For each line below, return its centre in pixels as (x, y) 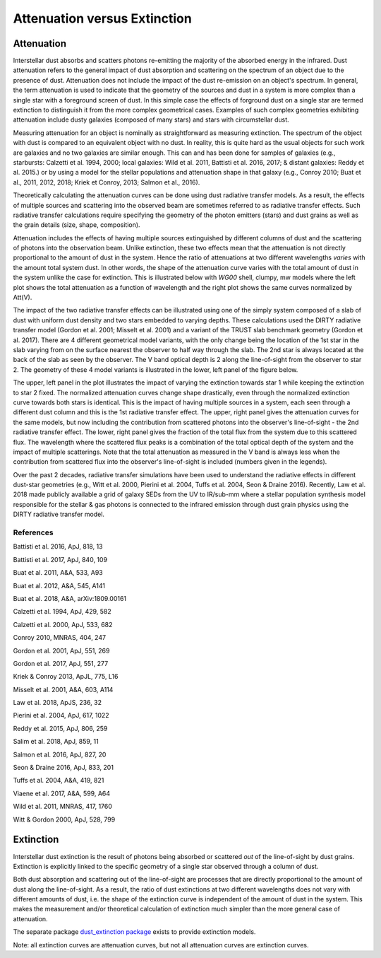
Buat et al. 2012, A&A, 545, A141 (59, 585)
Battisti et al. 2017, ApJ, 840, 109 (60, 559)
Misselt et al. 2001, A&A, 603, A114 (63, 689)
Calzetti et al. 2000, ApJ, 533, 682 (63, 624)
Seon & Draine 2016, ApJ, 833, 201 (64, 768)
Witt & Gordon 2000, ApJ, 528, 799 (64, 819)
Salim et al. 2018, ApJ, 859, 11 (56, 742)
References (33, 532)
